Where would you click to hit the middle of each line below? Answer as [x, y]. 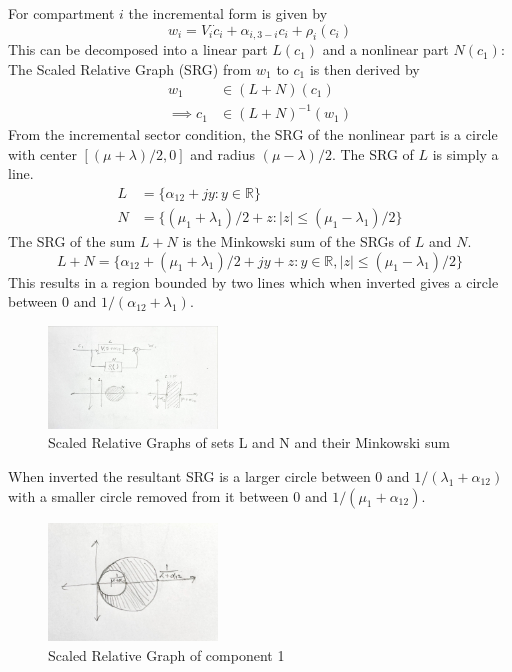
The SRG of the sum [72, 240]
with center [42, 153]
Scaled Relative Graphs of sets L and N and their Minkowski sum [249, 442]
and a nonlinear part [385, 49]
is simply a [465, 153]
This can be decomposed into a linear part [138, 49]
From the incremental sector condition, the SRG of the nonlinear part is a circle [253, 134]
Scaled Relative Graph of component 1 [166, 654]
